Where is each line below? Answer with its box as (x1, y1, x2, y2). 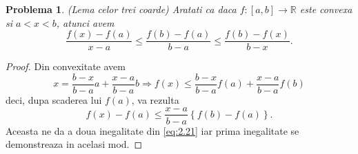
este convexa (299, 2, 352, 16)
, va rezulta (131, 92, 179, 107)
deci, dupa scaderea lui (6, 92, 102, 107)
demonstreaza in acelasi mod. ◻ (6, 137, 143, 151)
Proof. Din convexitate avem (6, 59, 126, 74)
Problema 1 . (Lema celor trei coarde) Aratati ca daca (6, 2, 237, 16)
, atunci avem (56, 15, 115, 30)
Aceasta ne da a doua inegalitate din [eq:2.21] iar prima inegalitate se (6, 123, 299, 137)
